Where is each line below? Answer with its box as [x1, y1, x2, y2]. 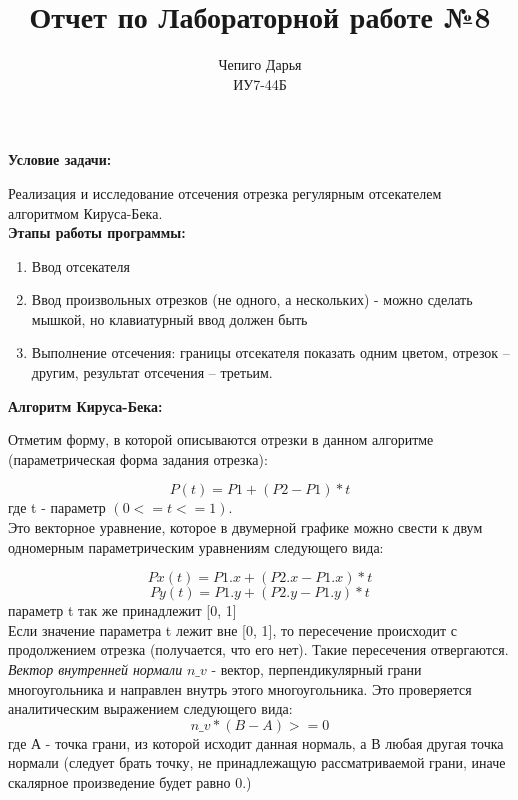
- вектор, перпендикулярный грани [211, 659, 422, 679]
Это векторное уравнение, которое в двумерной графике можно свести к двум [8, 517, 483, 538]
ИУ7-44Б [233, 73, 287, 94]
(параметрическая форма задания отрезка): [8, 448, 268, 469]
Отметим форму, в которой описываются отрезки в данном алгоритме [8, 429, 434, 450]
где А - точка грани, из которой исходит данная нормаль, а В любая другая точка [8, 732, 504, 753]
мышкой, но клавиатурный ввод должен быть [31, 308, 308, 329]
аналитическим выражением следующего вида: [8, 698, 293, 719]
